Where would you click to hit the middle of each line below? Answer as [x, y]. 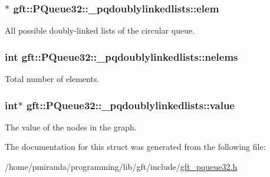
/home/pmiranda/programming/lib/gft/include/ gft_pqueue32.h [121, 167]
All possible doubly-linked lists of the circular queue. [100, 30]
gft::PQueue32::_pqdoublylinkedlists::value [130, 105]
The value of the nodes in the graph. [71, 127]
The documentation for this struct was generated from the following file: [135, 147]
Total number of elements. [52, 79]
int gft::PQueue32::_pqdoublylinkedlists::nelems [121, 56]
